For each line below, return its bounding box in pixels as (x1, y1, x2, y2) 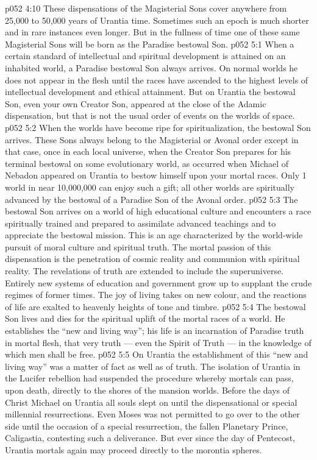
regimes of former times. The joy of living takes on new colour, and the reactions (5, 288, 307, 301)
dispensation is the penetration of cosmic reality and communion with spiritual (5, 252, 300, 265)
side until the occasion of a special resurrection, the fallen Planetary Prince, (5, 419, 288, 432)
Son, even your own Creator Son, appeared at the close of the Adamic (5, 97, 266, 110)
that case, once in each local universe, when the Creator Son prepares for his (5, 145, 291, 158)
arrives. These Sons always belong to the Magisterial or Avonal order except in (5, 133, 299, 146)
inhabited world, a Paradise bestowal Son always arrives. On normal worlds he (5, 61, 298, 74)
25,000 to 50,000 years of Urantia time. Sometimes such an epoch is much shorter (5, 13, 309, 26)
